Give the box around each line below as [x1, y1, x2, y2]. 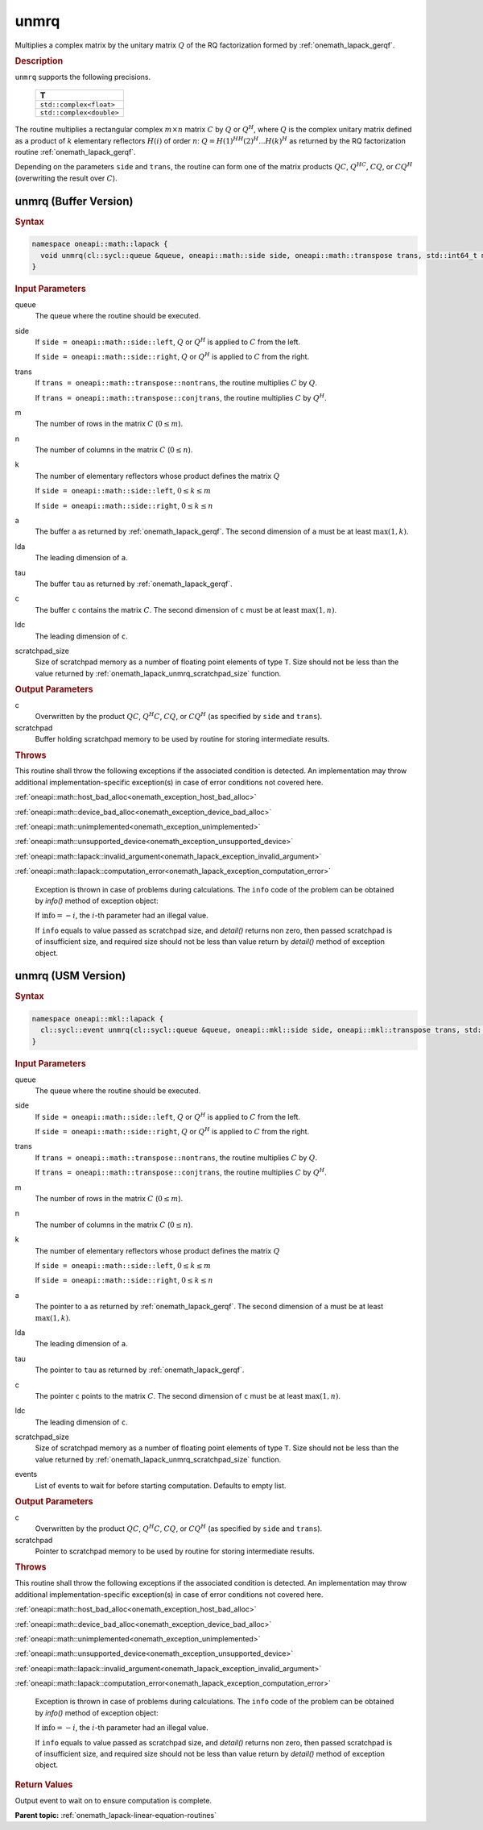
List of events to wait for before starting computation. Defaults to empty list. [35, 1480, 287, 1491]
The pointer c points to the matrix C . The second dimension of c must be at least [35, 1391, 303, 1400]
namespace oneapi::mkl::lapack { [31, 1014, 164, 1023]
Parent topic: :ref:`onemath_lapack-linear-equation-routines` [14, 1811, 217, 1820]
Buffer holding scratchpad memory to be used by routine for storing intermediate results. [35, 734, 330, 744]
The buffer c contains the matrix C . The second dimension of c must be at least [35, 605, 299, 614]
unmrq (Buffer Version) [14, 194, 134, 208]
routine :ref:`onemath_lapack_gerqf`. [14, 147, 136, 156]
